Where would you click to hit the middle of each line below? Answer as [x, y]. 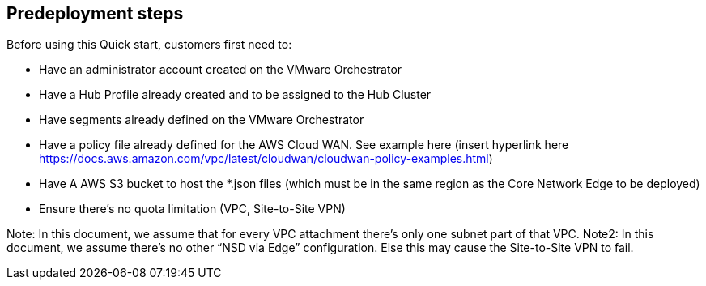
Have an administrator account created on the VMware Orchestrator [221, 70]
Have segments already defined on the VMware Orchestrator [202, 120]
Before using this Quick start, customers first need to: [149, 45]
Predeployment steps [95, 13]
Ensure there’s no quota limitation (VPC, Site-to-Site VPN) [192, 209]
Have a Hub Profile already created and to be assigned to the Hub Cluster [235, 95]
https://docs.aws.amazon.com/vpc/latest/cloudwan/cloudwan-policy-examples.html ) [266, 159]
